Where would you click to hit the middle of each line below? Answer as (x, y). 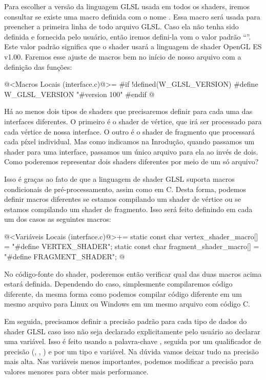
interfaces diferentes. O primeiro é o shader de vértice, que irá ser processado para (133, 121)
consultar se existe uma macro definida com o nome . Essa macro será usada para (132, 16)
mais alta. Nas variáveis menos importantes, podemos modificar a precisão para (129, 361)
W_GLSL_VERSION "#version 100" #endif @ (79, 94)
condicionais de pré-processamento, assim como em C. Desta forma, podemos (125, 189)
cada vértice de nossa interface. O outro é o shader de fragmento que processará (130, 131)
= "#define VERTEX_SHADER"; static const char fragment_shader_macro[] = (132, 246)
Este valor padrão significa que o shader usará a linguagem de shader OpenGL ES (133, 46)
